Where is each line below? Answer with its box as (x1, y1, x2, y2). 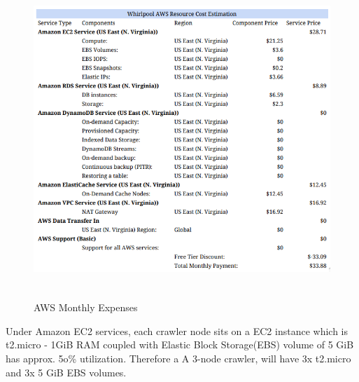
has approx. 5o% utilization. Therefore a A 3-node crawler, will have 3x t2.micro (6, 350, 351, 365)
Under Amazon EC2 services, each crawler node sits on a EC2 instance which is (6, 323, 348, 338)
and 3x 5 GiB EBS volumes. (6, 364, 127, 379)
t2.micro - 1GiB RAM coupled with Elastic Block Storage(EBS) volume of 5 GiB (6, 337, 354, 352)
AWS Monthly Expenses (34, 300, 138, 315)
